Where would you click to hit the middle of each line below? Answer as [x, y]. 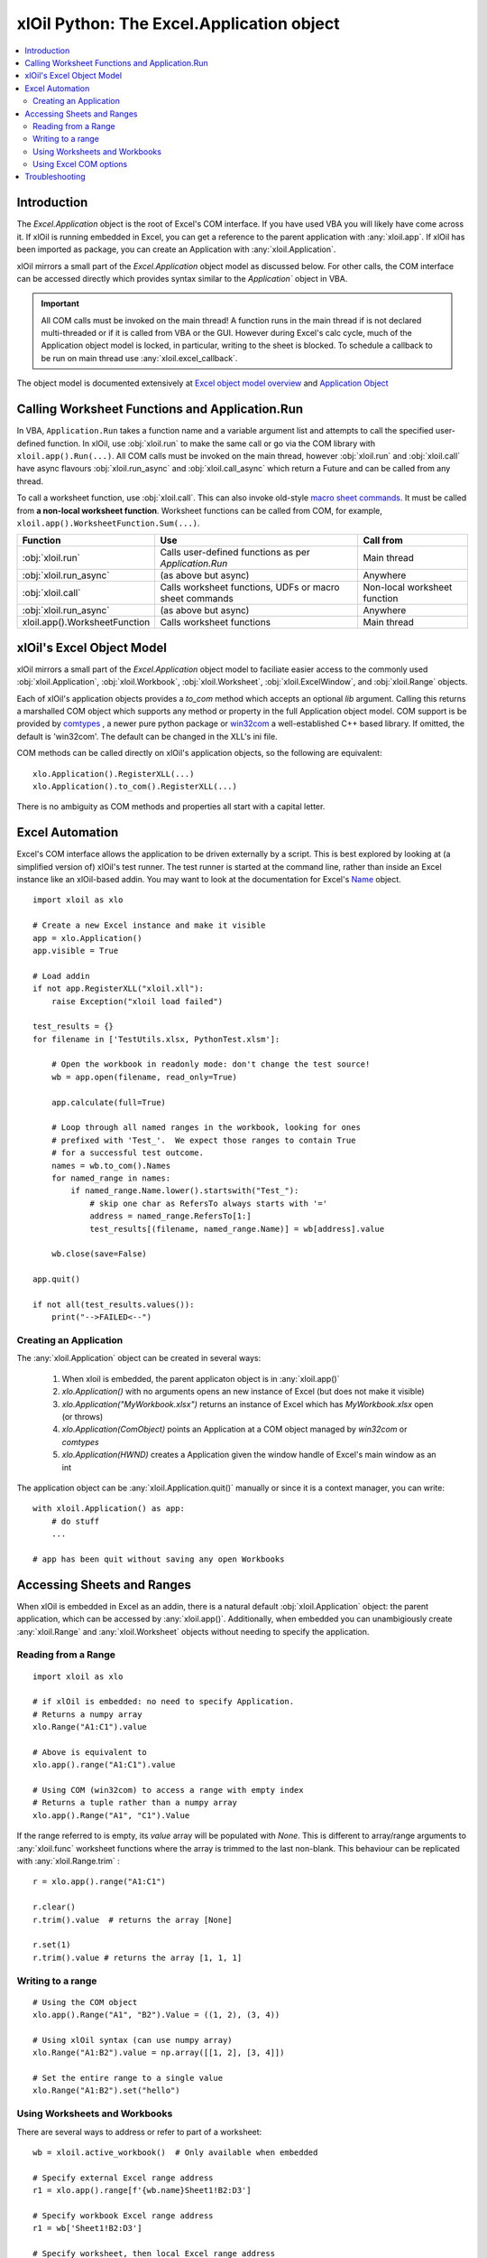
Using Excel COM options [80, 164]
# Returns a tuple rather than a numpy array [135, 1803]
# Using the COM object [85, 2002]
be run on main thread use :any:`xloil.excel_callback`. [139, 358]
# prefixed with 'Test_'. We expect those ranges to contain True [203, 1140]
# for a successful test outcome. [128, 1153]
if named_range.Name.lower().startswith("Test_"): [185, 1191]
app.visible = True [76, 950]
